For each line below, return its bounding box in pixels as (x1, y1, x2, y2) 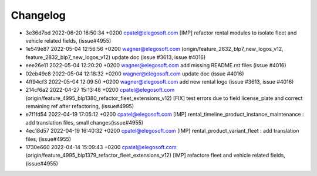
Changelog (11, 9, 66, 22)
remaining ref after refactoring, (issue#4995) (25, 103, 134, 110)
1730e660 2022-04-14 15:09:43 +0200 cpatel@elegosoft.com (25, 144, 177, 151)
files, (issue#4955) (25, 135, 72, 143)
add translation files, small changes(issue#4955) (25, 119, 144, 126)
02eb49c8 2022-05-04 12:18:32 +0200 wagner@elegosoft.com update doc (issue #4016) (25, 70, 244, 77)
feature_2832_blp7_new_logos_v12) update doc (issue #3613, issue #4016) (25, 53, 206, 61)
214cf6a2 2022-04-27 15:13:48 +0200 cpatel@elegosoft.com (25, 87, 175, 94)
